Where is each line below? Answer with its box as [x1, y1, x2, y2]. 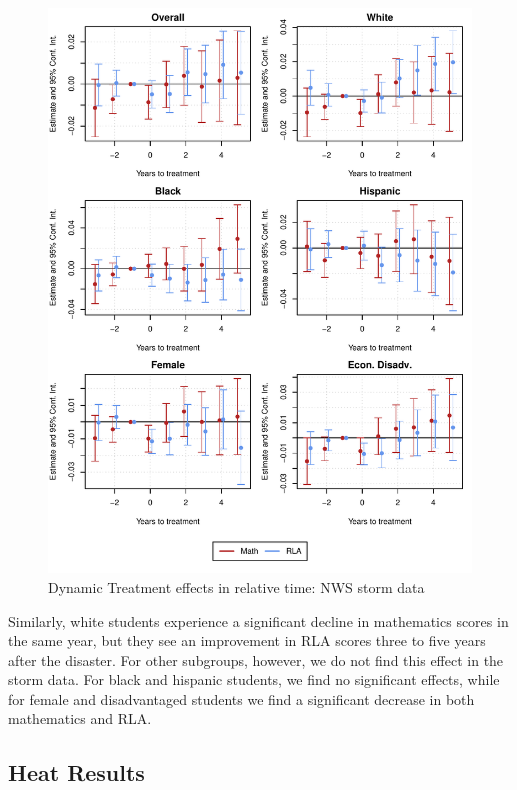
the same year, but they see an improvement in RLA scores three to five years [8, 630, 486, 651]
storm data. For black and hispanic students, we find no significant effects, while [8, 669, 500, 690]
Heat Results [8, 757, 145, 788]
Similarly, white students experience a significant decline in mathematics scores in [8, 610, 509, 631]
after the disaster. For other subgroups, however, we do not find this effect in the [8, 649, 504, 670]
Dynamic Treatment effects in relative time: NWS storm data [48, 576, 425, 597]
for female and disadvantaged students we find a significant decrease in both [8, 688, 475, 709]
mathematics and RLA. [8, 708, 152, 729]
